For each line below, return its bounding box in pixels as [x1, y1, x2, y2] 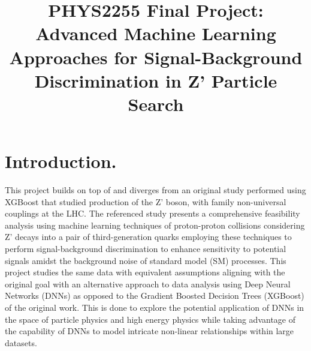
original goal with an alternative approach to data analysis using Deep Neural [5, 277, 291, 290]
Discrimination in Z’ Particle [34, 68, 277, 92]
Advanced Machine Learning [35, 21, 276, 46]
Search [128, 91, 184, 116]
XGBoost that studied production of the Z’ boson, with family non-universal [5, 195, 286, 208]
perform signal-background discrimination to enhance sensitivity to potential [5, 242, 286, 255]
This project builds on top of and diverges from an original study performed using [5, 184, 306, 196]
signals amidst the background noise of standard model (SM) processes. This [5, 254, 286, 266]
